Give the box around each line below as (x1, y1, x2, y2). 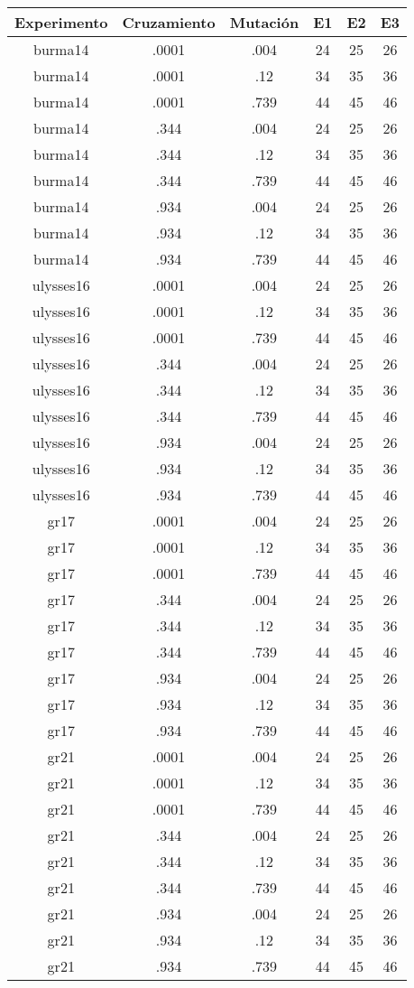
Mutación (229, 12, 299, 33)
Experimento (14, 12, 108, 33)
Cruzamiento (122, 12, 216, 33)
